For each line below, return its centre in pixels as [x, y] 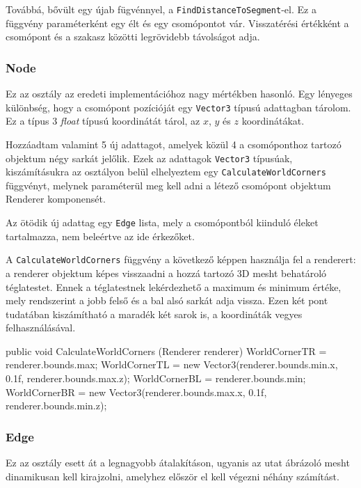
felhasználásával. [41, 328]
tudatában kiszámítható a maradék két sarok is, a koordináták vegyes [154, 314]
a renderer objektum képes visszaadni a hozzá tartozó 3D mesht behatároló [166, 273]
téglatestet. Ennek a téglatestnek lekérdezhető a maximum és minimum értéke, [174, 286]
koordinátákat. [273, 121]
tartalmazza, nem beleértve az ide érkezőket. [100, 236]
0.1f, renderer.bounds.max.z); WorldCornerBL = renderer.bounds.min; [156, 378]
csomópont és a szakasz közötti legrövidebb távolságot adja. [133, 37]
